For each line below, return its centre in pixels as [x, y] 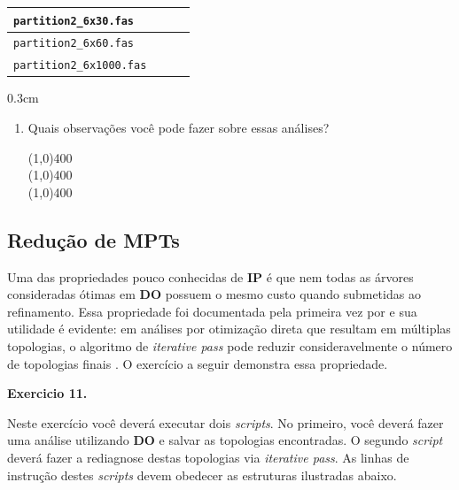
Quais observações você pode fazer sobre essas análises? [179, 128]
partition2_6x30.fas [74, 21]
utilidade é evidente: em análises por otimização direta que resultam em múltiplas [229, 329]
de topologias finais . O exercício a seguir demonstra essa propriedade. [198, 363]
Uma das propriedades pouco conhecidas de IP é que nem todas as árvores [210, 276]
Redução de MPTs [93, 239]
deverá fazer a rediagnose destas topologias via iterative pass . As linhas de [208, 457]
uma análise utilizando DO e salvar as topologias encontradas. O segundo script [225, 440]
